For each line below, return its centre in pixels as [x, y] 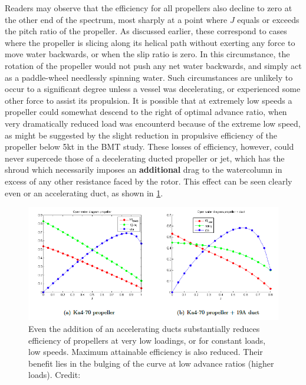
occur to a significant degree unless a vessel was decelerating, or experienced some [153, 89]
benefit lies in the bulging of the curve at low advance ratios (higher [151, 363]
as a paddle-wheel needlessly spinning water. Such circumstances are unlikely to [149, 77]
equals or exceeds [268, 19]
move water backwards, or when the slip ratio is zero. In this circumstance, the [147, 54]
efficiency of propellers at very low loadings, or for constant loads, [147, 340]
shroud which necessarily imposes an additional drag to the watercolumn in [144, 170]
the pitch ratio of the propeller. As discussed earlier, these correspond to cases [146, 31]
